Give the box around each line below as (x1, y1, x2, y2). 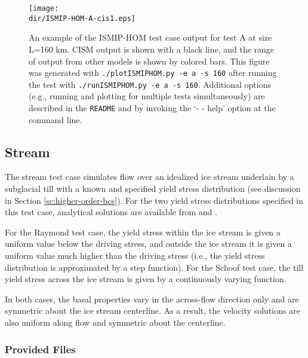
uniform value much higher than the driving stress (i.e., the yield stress (5, 249, 265, 262)
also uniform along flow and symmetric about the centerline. (5, 316, 226, 328)
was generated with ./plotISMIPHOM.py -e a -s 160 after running (29, 66, 277, 79)
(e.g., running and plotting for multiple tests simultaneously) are (29, 90, 265, 102)
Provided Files (5, 341, 76, 356)
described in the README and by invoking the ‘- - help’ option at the (29, 102, 276, 114)
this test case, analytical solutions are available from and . (5, 206, 217, 218)
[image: (29, 4, 59, 13)
